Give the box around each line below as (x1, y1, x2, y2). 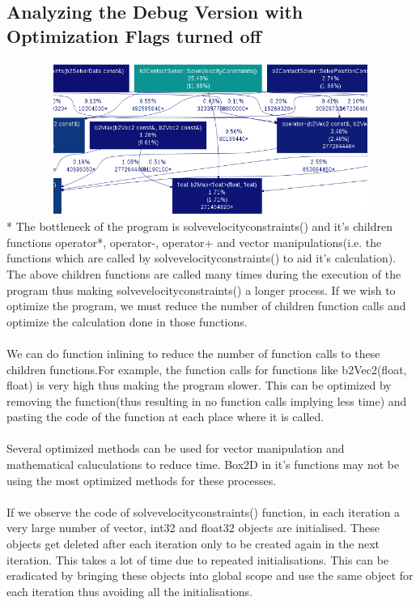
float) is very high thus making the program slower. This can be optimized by (6, 377, 392, 394)
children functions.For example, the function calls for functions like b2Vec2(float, (6, 360, 407, 377)
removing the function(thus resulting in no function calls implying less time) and (6, 392, 407, 409)
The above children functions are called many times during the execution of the (6, 265, 401, 282)
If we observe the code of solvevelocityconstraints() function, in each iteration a (6, 503, 401, 520)
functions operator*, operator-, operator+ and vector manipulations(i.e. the (6, 233, 382, 250)
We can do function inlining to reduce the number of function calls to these (6, 344, 380, 361)
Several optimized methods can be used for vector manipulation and (6, 440, 345, 457)
